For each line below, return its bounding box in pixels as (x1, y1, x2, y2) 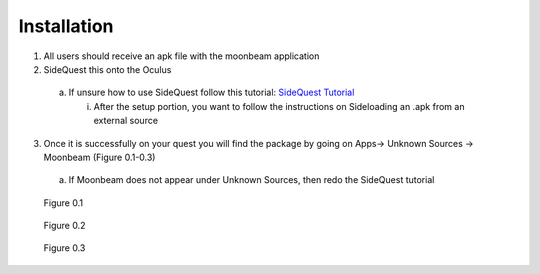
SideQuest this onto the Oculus (43, 63, 172, 75)
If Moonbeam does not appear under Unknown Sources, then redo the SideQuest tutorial (68, 174, 435, 186)
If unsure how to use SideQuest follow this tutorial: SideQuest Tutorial (68, 86, 355, 99)
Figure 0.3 (43, 242, 86, 254)
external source (93, 115, 159, 127)
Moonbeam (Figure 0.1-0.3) (43, 151, 156, 163)
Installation (18, 15, 114, 37)
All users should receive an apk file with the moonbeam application (43, 50, 320, 62)
